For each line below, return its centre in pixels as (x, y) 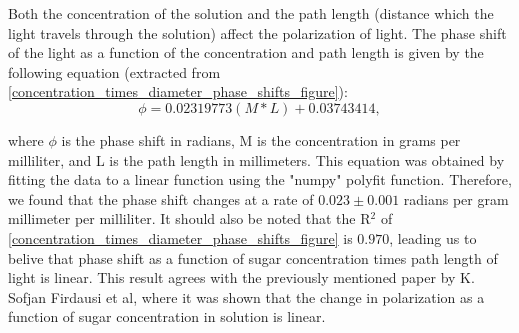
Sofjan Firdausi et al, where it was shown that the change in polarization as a (246, 296)
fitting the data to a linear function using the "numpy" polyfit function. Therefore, (260, 179)
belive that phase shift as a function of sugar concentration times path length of (253, 257)
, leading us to (433, 237)
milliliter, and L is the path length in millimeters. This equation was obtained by (256, 159)
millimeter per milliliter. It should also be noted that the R (189, 218)
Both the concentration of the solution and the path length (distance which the (251, 13)
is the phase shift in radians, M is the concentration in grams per (261, 139)
